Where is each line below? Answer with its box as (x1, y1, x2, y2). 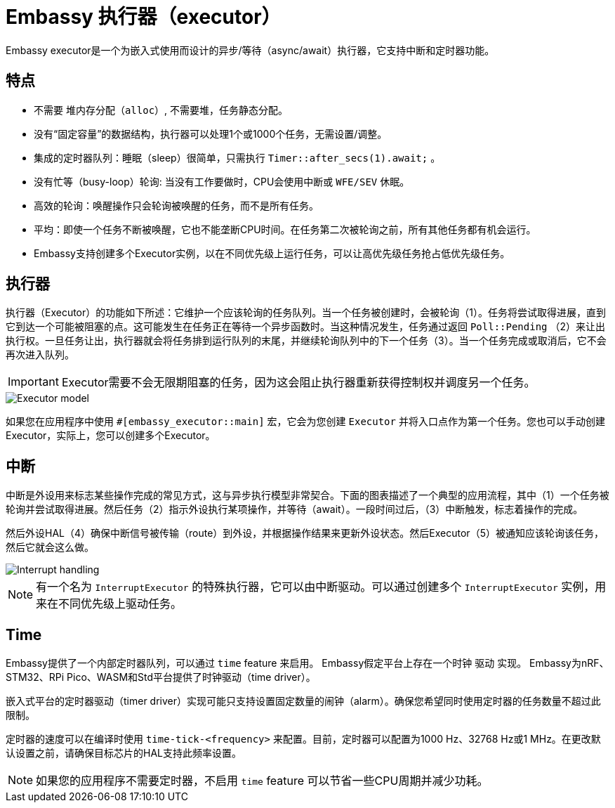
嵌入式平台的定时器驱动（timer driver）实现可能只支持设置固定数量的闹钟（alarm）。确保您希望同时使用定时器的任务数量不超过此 (6, 695, 601, 708)
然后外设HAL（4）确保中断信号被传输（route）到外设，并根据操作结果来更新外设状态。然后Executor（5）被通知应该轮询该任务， (6, 527, 604, 540)
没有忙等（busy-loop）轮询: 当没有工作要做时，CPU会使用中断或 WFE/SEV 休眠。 (34, 175, 410, 188)
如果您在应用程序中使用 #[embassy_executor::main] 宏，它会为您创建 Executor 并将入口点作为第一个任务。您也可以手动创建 (6, 415, 605, 428)
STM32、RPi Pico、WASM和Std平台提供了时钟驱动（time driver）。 (6, 671, 316, 684)
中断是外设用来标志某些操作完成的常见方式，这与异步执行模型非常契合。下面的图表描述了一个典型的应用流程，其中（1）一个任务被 (6, 489, 609, 502)
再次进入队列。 (6, 348, 74, 361)
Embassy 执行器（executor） (6, 5, 282, 29)
